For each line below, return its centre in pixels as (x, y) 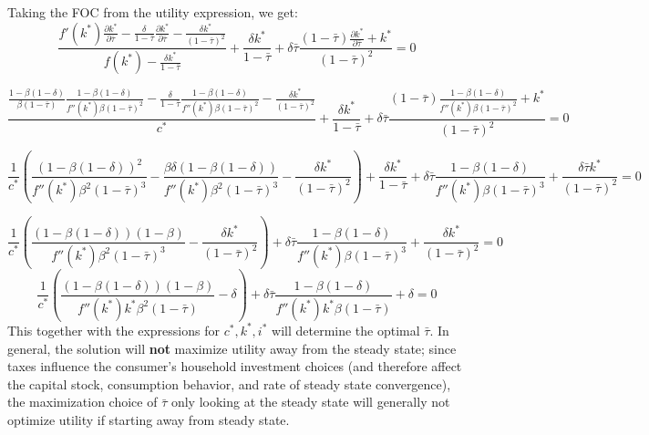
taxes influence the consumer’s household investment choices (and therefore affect (235, 366)
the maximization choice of (82, 402)
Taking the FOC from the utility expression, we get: (153, 12)
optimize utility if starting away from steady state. (149, 419)
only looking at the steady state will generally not (310, 402)
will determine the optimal (346, 330)
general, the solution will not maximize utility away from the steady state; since (232, 348)
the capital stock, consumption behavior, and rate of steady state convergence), (229, 383)
